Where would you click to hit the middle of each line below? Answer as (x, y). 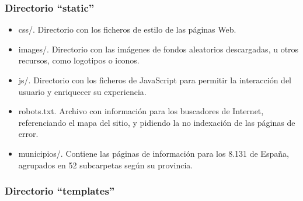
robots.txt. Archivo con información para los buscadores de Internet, (141, 111)
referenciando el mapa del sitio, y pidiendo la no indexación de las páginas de (157, 122)
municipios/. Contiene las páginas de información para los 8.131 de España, (154, 153)
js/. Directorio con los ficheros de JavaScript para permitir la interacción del (155, 80)
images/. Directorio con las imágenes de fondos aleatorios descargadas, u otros (159, 49)
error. (28, 134)
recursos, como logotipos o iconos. (79, 60)
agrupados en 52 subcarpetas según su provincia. (106, 165)
